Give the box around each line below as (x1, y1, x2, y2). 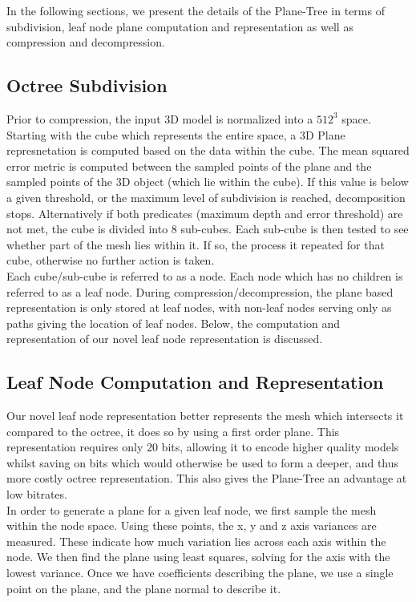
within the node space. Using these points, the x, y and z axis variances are (6, 517, 377, 534)
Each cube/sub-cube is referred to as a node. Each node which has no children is (6, 267, 403, 284)
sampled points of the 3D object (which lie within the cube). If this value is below (6, 173, 409, 190)
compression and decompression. (6, 34, 165, 51)
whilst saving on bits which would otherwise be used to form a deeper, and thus (6, 454, 399, 471)
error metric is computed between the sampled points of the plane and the (6, 157, 372, 174)
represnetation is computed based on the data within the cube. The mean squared (6, 142, 410, 159)
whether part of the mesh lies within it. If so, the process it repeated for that (6, 236, 385, 253)
